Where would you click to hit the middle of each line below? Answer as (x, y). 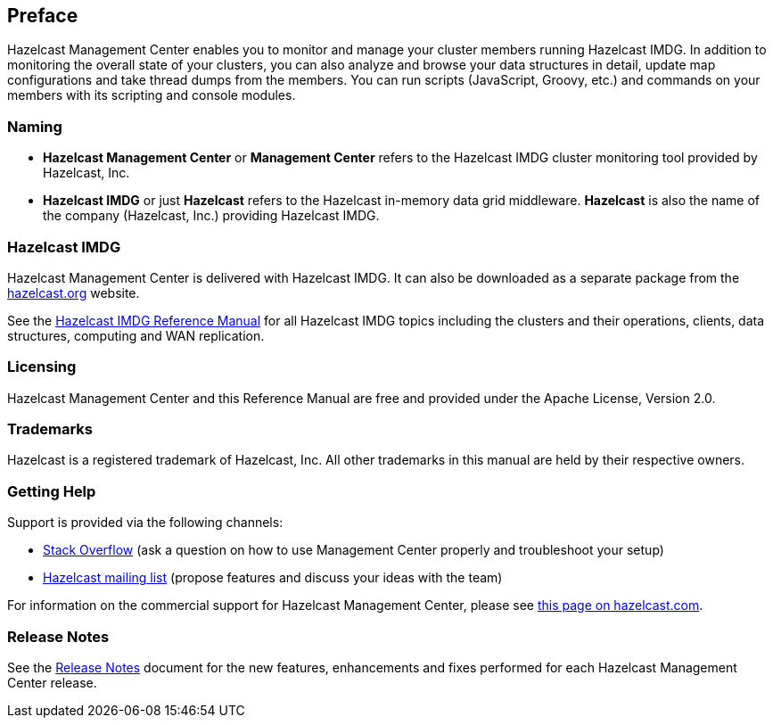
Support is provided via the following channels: (145, 523)
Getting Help (52, 491)
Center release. (52, 682)
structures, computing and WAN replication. (136, 335)
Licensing (42, 367)
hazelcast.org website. (74, 292)
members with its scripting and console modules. (152, 95)
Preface (43, 16)
